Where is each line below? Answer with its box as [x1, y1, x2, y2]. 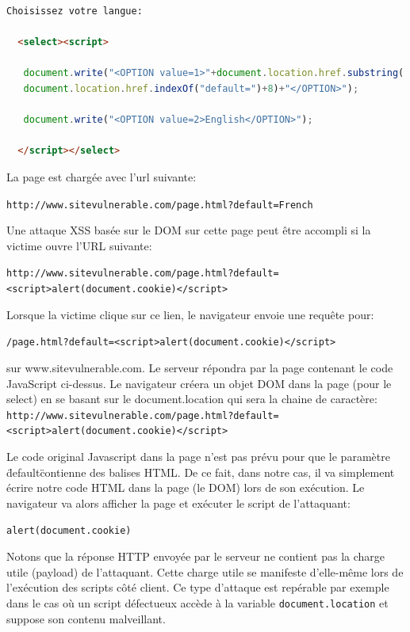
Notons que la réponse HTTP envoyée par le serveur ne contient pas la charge [6, 548, 385, 565]
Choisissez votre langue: [6, 6, 143, 17]
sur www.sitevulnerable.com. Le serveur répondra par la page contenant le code [6, 359, 393, 375]
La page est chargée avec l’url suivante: [6, 168, 197, 185]
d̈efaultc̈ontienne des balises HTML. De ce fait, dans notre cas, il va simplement [6, 463, 395, 480]
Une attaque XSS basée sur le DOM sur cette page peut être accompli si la [6, 222, 371, 238]
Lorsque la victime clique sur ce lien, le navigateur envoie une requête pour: [6, 306, 374, 322]
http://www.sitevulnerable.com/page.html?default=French [6, 199, 313, 211]
